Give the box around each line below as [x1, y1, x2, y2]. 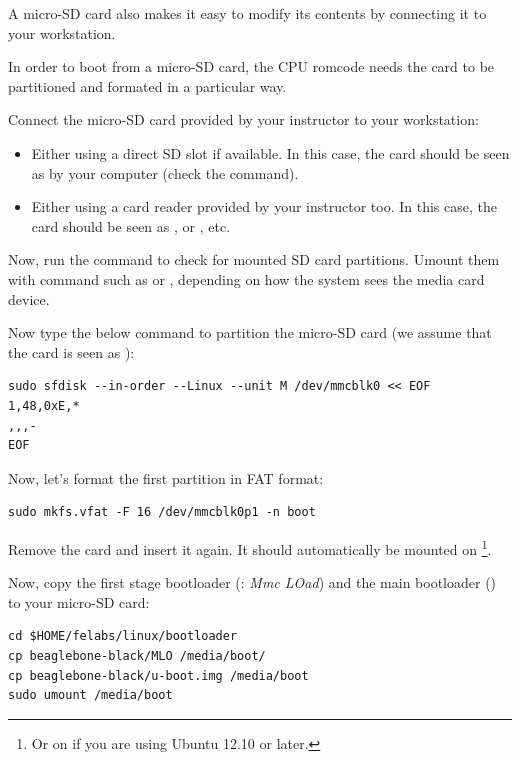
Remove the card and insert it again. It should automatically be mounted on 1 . [8, 535, 492, 559]
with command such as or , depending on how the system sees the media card [8, 268, 485, 289]
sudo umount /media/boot [8, 688, 173, 703]
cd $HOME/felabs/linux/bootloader [8, 629, 238, 644]
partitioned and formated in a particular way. [8, 75, 287, 96]
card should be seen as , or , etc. [31, 215, 231, 236]
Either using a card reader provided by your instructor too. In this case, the [31, 196, 497, 217]
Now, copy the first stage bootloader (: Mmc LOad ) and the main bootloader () [8, 572, 497, 593]
